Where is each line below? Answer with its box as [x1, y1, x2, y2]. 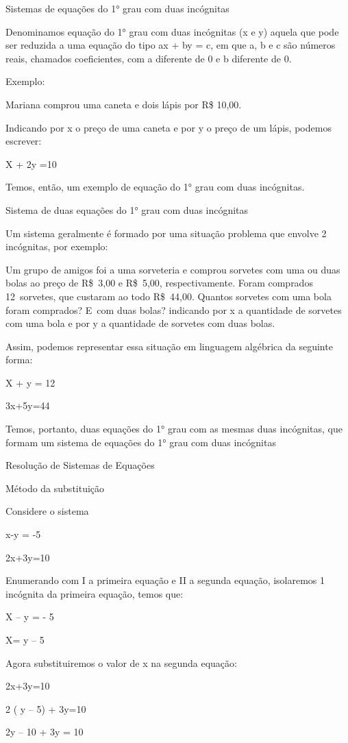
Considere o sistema [5, 504, 89, 518]
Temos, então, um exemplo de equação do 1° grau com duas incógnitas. [5, 180, 305, 194]
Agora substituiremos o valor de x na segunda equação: [5, 655, 237, 670]
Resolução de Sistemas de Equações [5, 458, 155, 472]
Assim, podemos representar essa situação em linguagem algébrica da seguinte [5, 339, 333, 353]
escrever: [5, 134, 42, 148]
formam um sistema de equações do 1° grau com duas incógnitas [5, 435, 276, 449]
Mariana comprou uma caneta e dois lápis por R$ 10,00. [5, 97, 242, 111]
